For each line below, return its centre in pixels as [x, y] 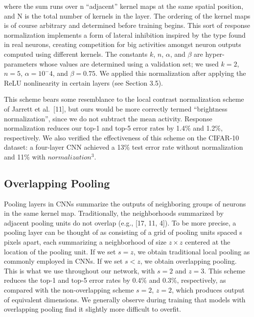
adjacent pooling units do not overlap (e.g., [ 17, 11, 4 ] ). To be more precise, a [120, 222]
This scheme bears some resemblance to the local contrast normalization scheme [124, 99]
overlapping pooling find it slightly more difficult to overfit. [92, 309]
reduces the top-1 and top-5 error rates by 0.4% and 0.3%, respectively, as [115, 280]
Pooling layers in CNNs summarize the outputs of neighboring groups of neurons [125, 203]
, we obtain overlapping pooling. [188, 261]
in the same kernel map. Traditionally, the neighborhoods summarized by [114, 213]
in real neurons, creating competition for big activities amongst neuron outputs [123, 44]
